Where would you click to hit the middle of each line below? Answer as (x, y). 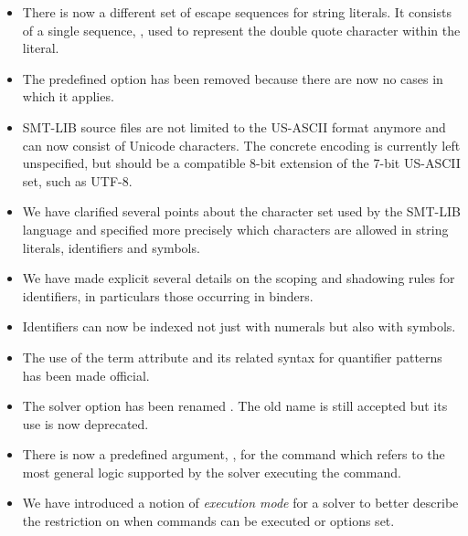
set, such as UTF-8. (77, 180)
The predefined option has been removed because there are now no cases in (233, 78)
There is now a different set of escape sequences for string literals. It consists (237, 12)
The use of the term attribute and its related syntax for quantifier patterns (232, 357)
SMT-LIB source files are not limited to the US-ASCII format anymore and (234, 126)
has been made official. (86, 375)
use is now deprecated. (85, 423)
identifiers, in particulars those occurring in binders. (168, 295)
